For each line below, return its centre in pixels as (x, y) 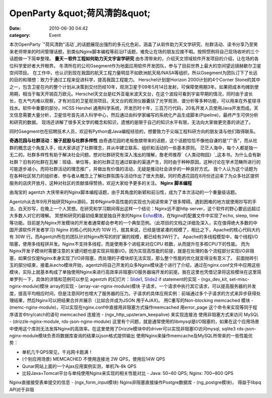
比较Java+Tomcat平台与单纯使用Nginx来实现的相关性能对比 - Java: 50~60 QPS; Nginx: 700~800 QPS (128, 373)
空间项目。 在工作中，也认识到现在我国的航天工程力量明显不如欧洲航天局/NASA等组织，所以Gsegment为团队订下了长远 (133, 73)
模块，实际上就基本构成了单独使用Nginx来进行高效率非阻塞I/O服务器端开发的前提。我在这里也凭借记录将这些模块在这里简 (135, 272)
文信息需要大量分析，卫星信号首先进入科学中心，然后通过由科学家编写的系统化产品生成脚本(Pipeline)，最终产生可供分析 (134, 115)
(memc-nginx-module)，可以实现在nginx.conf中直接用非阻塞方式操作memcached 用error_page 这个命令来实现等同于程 (133, 307)
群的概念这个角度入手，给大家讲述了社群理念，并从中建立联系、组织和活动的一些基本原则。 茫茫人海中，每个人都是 (129, 148)
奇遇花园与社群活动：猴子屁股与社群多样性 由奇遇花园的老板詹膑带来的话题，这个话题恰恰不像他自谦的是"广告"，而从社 (133, 141)
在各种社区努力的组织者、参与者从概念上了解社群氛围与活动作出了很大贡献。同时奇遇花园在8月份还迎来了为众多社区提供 (134, 176)
